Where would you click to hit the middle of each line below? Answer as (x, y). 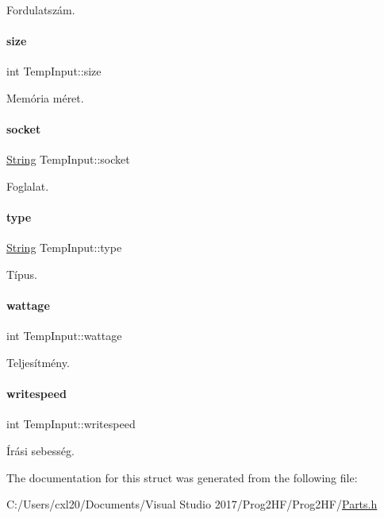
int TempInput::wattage (64, 336)
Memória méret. (45, 97)
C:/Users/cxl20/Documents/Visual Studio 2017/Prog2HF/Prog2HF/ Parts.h (192, 504)
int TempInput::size (54, 71)
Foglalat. (28, 186)
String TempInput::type (64, 247)
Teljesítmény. (38, 362)
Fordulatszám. (41, 10)
